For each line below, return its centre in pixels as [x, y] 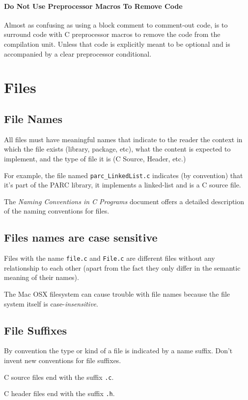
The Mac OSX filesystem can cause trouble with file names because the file [117, 294]
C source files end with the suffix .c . [59, 377]
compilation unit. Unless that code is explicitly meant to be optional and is [117, 44]
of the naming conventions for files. [57, 211]
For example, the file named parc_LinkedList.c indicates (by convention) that [124, 175]
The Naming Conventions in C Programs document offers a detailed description [124, 201]
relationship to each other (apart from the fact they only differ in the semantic [122, 267]
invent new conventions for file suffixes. [63, 360]
